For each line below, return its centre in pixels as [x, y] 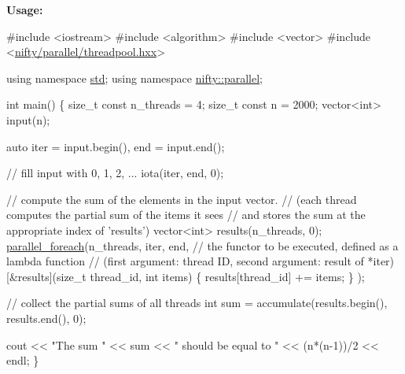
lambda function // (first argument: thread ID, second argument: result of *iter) [201, 261]
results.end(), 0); [46, 318]
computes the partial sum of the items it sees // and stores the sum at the [186, 215]
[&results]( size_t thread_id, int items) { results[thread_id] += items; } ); [186, 276]
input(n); [28, 119]
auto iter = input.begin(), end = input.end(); [116, 146]
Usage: [25, 9]
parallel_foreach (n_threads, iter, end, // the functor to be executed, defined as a [202, 245]
